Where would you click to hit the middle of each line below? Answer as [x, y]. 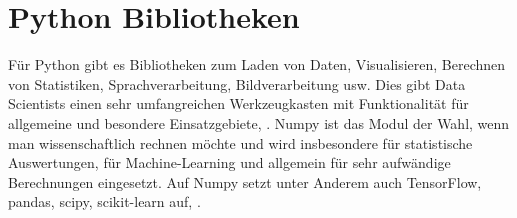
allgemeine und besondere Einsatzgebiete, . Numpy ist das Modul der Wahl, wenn [259, 122]
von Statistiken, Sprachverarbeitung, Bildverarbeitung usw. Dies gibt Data [237, 83]
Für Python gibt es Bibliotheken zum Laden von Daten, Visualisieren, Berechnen [257, 64]
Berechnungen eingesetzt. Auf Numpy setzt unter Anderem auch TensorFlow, [245, 181]
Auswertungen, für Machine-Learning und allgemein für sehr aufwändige [229, 162]
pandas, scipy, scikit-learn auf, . [104, 201]
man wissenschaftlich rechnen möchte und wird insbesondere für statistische [240, 142]
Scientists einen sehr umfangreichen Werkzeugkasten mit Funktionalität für [238, 103]
